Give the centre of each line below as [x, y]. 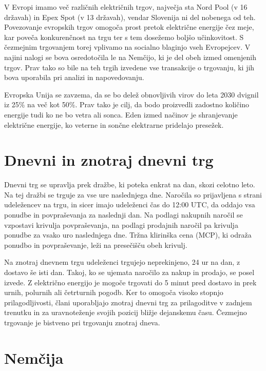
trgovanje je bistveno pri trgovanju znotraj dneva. [82, 322]
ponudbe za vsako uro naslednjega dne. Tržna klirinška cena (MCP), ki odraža [128, 235]
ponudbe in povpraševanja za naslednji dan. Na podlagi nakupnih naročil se [123, 215]
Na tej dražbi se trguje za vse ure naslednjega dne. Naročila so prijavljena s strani [133, 194]
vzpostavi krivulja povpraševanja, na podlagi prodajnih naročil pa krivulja [121, 224]
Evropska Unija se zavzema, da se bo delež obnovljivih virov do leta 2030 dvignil [131, 94]
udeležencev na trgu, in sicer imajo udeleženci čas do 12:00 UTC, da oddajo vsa [130, 204]
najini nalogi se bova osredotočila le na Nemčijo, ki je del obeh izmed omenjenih [130, 57]
